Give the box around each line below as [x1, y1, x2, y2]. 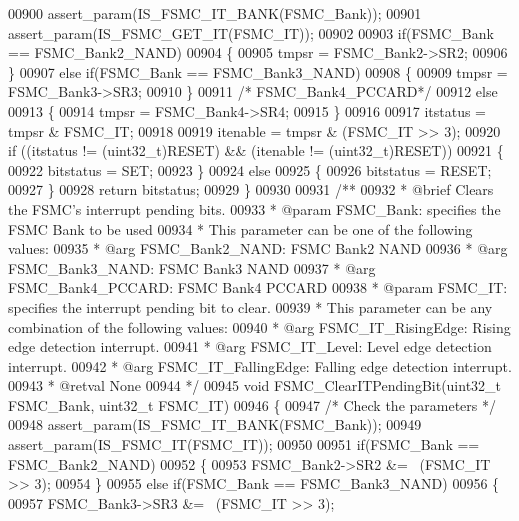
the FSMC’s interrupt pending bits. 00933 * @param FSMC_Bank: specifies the [8, 198, 501, 219]
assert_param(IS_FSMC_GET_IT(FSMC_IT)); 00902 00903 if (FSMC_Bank [8, 22, 494, 43]
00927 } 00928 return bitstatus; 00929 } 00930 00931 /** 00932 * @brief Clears [8, 179, 494, 200]
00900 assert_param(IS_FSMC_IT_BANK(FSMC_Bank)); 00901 [8, 3, 422, 23]
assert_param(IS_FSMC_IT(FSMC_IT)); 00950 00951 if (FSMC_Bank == [8, 434, 480, 455]
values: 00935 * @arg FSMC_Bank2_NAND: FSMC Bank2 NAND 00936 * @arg [8, 238, 508, 259]
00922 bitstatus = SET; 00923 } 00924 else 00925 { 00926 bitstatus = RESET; [8, 159, 492, 180]
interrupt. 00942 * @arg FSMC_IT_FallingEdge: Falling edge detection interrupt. [8, 355, 512, 376]
